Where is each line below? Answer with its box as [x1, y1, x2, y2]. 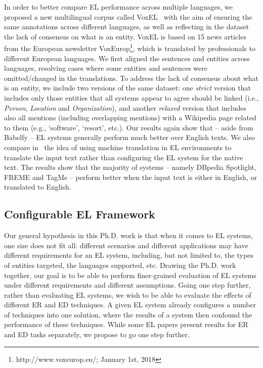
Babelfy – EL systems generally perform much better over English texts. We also [4, 132, 255, 143]
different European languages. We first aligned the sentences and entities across [4, 53, 250, 63]
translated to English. [4, 181, 71, 192]
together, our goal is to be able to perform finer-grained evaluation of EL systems [4, 269, 256, 280]
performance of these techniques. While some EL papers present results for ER [4, 319, 248, 330]
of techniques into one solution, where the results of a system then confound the [4, 309, 252, 319]
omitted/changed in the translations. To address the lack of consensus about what [4, 72, 259, 83]
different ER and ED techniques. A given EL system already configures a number [4, 299, 256, 310]
